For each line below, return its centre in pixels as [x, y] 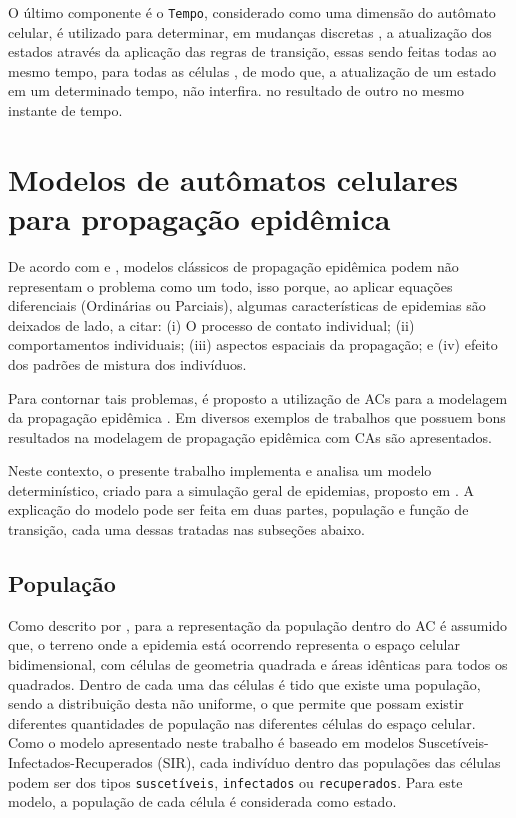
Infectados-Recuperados [80, 762]
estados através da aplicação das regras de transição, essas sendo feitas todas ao [252, 51]
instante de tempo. [65, 110]
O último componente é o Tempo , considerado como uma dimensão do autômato [252, 12]
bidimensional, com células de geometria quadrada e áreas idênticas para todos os [258, 664]
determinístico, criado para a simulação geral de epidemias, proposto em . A [241, 489]
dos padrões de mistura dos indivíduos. [127, 363]
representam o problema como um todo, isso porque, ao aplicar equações [230, 285]
